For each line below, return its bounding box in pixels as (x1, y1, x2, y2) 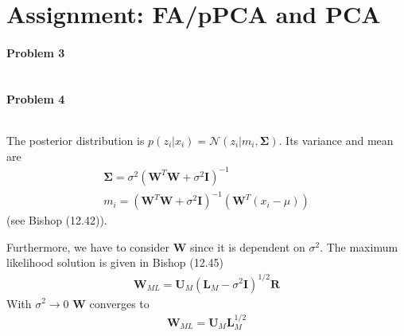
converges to (89, 295, 150, 311)
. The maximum (320, 238, 398, 255)
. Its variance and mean (278, 131, 394, 148)
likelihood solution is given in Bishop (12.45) (6, 254, 224, 271)
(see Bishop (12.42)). (6, 212, 107, 229)
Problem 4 (6, 90, 65, 107)
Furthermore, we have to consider (6, 238, 169, 255)
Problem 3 (6, 44, 65, 61)
